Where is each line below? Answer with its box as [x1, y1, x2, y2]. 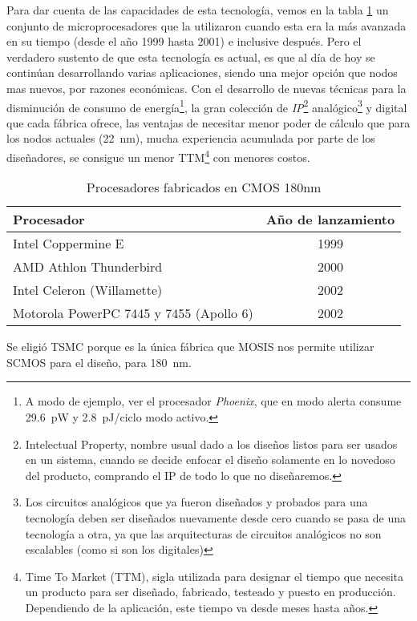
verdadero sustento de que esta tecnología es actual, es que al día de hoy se [6, 48, 375, 65]
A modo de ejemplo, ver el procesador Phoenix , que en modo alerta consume [25, 393, 402, 409]
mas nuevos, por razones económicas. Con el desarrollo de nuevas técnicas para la [6, 79, 407, 96]
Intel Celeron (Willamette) [13, 280, 163, 300]
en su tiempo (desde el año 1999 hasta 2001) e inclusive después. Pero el [6, 33, 362, 50]
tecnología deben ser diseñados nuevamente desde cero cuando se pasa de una [25, 510, 406, 526]
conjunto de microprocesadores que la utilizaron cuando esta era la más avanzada [6, 17, 407, 34]
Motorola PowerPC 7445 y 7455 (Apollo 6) [13, 304, 253, 323]
